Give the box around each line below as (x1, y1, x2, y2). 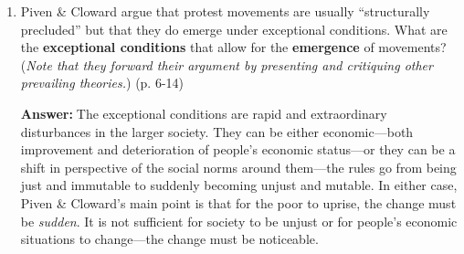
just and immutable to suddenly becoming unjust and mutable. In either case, (20, 175, 458, 195)
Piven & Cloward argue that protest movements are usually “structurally (20, 2, 430, 20)
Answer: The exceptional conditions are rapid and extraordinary (20, 103, 387, 122)
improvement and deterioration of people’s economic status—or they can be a (20, 140, 456, 159)
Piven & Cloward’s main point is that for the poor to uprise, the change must (20, 193, 457, 212)
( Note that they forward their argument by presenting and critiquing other (20, 55, 433, 74)
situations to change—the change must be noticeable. (20, 229, 319, 249)
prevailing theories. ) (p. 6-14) (20, 73, 185, 92)
